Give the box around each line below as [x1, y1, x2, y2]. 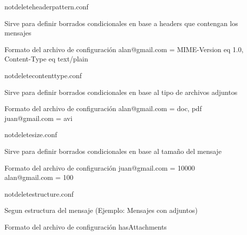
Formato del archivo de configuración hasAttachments [4, 221, 167, 232]
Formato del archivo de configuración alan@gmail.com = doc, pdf [4, 103, 202, 114]
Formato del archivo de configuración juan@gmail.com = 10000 [4, 162, 195, 173]
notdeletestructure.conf [4, 188, 74, 199]
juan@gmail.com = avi [4, 113, 73, 123]
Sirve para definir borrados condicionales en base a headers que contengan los [4, 18, 238, 28]
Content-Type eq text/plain [4, 54, 88, 64]
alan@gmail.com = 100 [4, 172, 73, 182]
